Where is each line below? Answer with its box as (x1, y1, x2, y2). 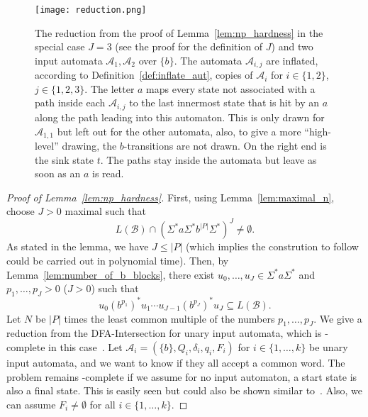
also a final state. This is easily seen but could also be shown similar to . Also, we (6, 383, 363, 398)
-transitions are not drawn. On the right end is (123, 138, 327, 152)
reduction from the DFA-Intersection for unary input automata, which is (6, 326, 322, 340)
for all (89, 396, 116, 411)
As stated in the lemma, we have (6, 239, 149, 254)
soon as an (35, 166, 81, 181)
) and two (271, 39, 313, 54)
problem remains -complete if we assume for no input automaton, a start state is (6, 369, 357, 384)
